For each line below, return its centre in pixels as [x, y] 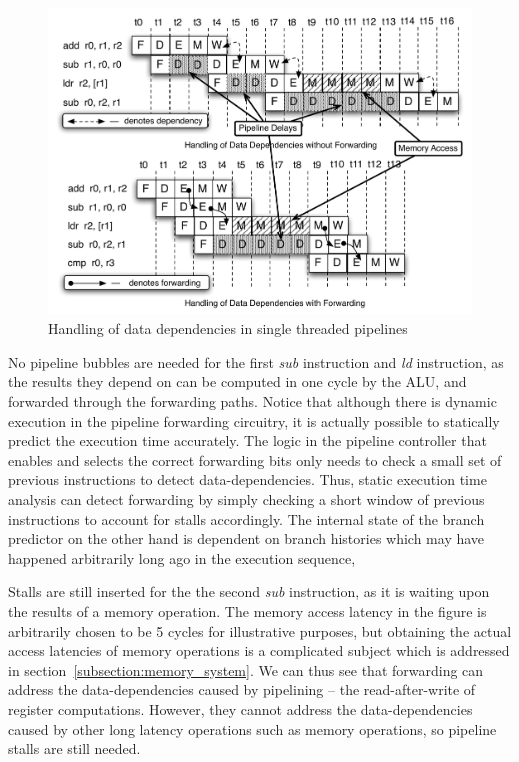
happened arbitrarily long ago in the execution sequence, [182, 557]
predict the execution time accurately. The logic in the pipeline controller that [247, 440]
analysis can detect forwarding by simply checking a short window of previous [246, 499]
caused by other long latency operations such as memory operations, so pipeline [252, 728]
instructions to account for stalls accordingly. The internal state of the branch [246, 518]
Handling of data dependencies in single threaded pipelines [228, 328]
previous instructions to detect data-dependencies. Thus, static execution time [247, 479]
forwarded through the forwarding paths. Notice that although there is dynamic [252, 401]
